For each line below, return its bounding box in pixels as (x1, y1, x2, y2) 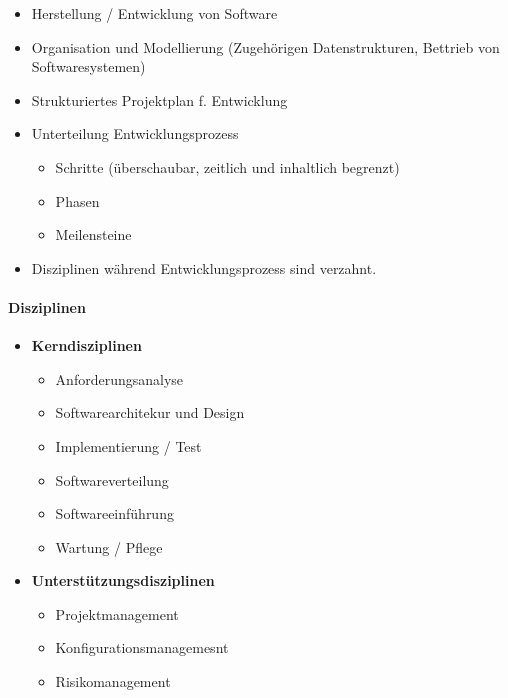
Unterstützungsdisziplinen (31, 570, 215, 591)
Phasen (55, 190, 100, 211)
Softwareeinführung (55, 503, 174, 524)
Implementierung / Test (55, 435, 202, 456)
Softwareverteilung (55, 469, 169, 490)
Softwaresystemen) (31, 56, 146, 77)
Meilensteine (55, 224, 132, 245)
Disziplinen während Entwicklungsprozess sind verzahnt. (31, 257, 377, 278)
